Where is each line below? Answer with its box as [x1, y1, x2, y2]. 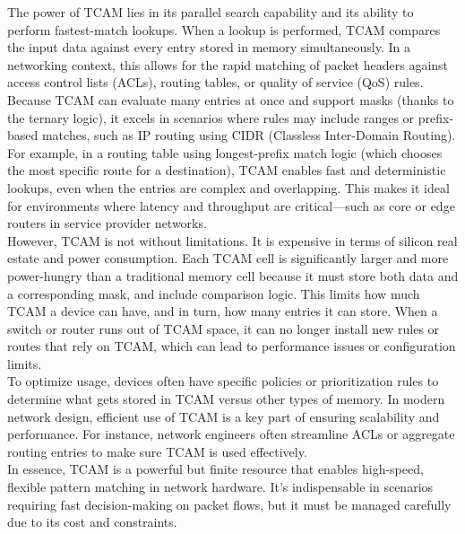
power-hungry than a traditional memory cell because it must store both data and [7, 266, 459, 285]
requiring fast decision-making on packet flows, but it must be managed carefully [7, 495, 452, 513]
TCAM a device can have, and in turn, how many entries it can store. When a [7, 302, 438, 320]
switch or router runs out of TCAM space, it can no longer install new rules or [7, 319, 440, 337]
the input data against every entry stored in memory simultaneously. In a [7, 38, 411, 57]
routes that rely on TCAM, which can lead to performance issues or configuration [7, 337, 456, 355]
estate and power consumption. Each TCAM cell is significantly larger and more [7, 249, 449, 267]
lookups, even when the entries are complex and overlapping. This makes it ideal [7, 178, 450, 197]
